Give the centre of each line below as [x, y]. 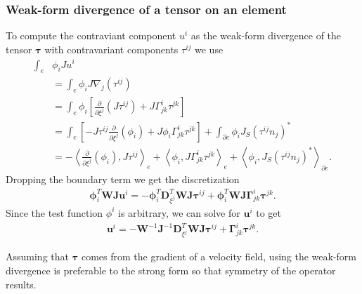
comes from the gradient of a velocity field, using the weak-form [219, 256]
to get [269, 212]
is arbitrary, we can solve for [179, 212]
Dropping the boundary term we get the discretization [123, 179]
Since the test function [54, 212]
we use [209, 49]
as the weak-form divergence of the [266, 35]
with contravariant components [111, 49]
